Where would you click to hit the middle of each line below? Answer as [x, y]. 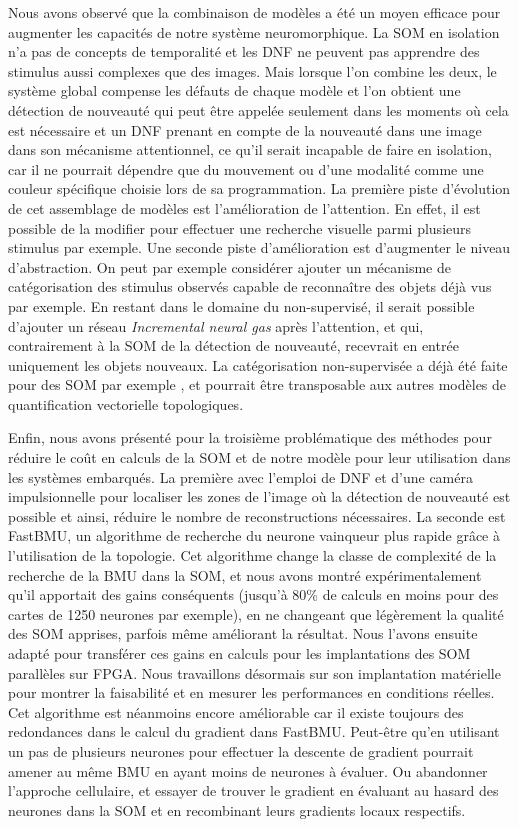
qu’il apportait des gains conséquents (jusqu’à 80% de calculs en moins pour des [253, 594]
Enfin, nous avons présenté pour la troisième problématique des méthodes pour [250, 437]
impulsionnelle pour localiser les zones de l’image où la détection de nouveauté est [259, 496]
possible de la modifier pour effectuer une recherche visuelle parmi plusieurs [240, 227]
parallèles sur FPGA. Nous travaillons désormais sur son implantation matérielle [254, 672]
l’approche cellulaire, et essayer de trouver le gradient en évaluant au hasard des [253, 790]
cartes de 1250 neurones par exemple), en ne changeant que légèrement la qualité [256, 613]
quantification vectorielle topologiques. [126, 403]
